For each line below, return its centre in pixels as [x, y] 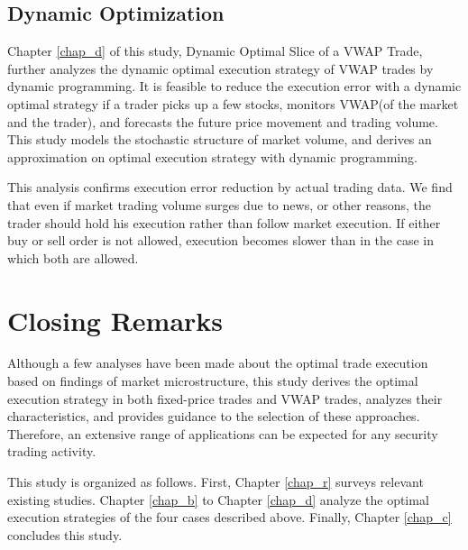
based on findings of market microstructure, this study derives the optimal [213, 381]
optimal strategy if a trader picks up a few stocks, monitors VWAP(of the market [233, 103]
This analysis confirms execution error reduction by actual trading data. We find [230, 187]
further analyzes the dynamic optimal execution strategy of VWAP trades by [220, 68]
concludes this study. [65, 534]
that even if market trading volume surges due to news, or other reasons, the [219, 204]
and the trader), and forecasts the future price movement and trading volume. [223, 121]
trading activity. [52, 451]
